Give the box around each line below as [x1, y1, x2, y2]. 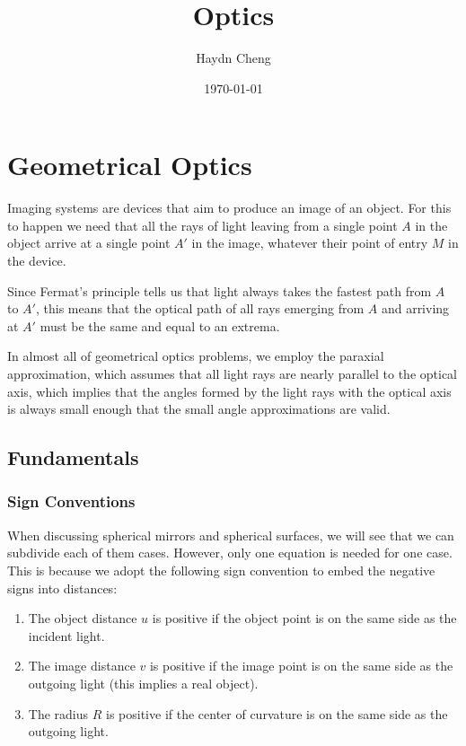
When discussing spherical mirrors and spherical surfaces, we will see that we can [7, 525, 454, 544]
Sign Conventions [7, 490, 136, 513]
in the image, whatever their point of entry [191, 233, 428, 252]
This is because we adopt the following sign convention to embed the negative [7, 560, 435, 579]
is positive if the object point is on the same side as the [152, 609, 457, 628]
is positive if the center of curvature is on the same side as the [106, 704, 448, 723]
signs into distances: [7, 578, 118, 597]
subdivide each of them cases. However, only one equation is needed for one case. [7, 543, 453, 562]
